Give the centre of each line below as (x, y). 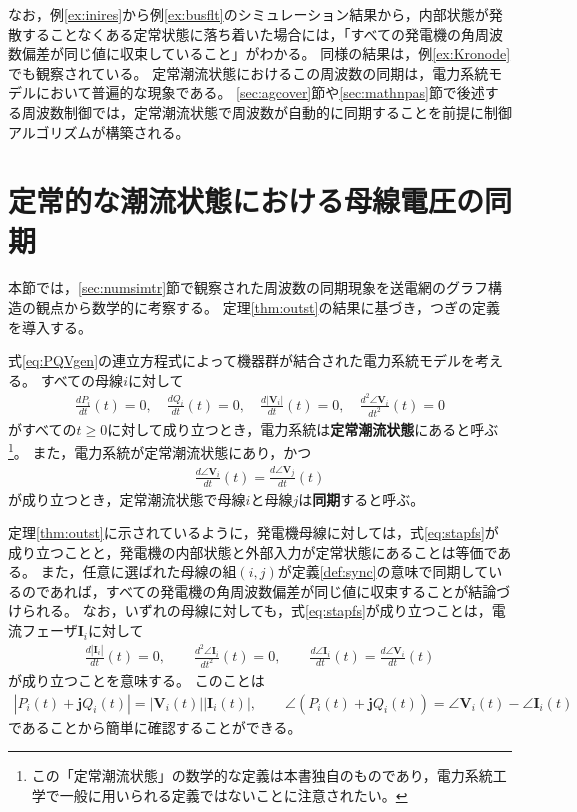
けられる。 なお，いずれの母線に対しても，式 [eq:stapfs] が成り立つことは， (250, 610)
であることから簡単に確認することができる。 (155, 726)
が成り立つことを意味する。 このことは (136, 679)
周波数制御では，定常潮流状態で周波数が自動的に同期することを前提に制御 (266, 111)
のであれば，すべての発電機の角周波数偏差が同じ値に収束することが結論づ (266, 590)
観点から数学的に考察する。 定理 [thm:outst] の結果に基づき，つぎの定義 (268, 307)
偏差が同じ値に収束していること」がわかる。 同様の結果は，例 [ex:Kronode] (266, 53)
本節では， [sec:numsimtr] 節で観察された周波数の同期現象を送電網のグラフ (248, 287)
